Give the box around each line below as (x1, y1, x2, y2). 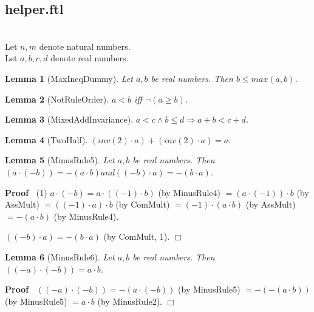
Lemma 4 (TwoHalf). (5, 133, 88, 146)
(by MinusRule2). (97, 294, 162, 307)
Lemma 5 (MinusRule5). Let (5, 154, 115, 166)
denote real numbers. (50, 52, 129, 64)
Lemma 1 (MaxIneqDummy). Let (5, 72, 133, 84)
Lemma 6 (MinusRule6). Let (5, 250, 115, 263)
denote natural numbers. (39, 39, 131, 52)
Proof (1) (5, 186, 47, 198)
